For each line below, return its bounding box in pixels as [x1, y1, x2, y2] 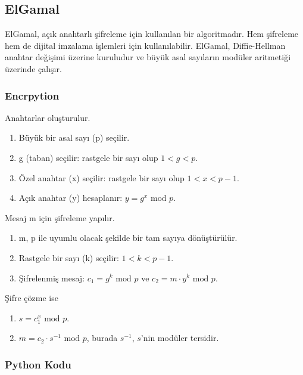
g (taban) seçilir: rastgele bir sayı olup [18, 151, 158, 163]
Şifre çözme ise [5, 292, 58, 304]
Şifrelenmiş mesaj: [18, 271, 85, 284]
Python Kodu [5, 357, 71, 371]
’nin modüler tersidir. [140, 331, 219, 344]
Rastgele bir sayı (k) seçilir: [18, 251, 119, 264]
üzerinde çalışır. [5, 62, 62, 75]
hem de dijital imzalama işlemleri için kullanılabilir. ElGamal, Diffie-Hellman [5, 39, 286, 51]
